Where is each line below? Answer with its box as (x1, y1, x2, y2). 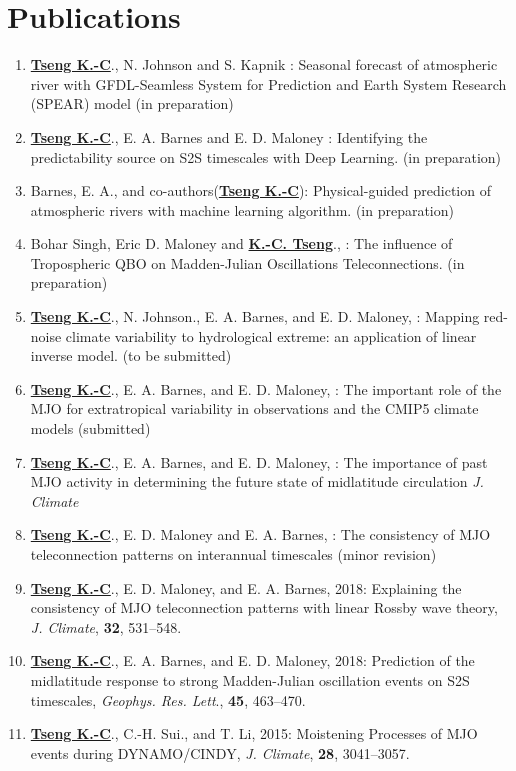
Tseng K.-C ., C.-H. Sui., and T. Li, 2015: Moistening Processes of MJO (30, 723, 478, 744)
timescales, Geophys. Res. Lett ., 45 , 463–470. (30, 689, 306, 710)
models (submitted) (30, 418, 151, 439)
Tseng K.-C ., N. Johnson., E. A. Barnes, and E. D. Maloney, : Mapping (30, 306, 480, 327)
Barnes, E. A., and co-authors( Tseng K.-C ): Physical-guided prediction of (30, 180, 491, 201)
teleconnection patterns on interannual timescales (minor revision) (30, 544, 437, 564)
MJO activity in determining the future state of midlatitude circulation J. (30, 471, 484, 492)
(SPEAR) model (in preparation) (30, 93, 234, 114)
